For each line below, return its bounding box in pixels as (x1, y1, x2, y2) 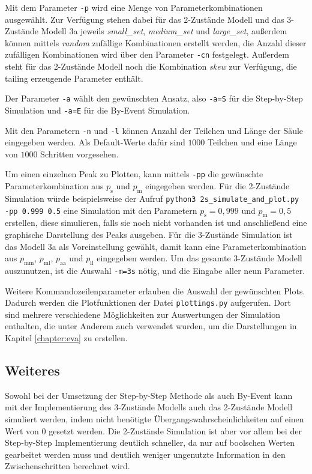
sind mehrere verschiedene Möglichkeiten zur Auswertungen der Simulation (5, 308, 280, 320)
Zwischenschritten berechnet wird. (5, 460, 130, 472)
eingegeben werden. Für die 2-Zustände (145, 180, 290, 192)
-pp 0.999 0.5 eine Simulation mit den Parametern (5, 204, 197, 216)
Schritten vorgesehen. (40, 147, 119, 160)
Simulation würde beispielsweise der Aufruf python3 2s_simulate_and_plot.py (5, 192, 299, 204)
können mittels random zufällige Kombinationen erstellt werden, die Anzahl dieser (5, 36, 307, 49)
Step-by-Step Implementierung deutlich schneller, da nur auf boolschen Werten (5, 436, 295, 449)
